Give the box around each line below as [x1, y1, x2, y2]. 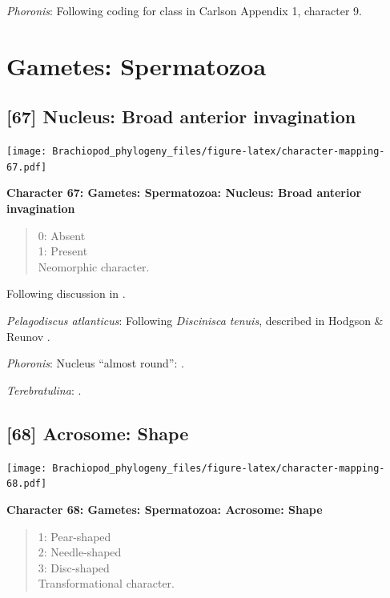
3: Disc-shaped [38, 559, 110, 576]
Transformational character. [38, 575, 175, 592]
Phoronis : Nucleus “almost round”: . [6, 355, 184, 371]
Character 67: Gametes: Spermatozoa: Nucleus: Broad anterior [6, 184, 362, 201]
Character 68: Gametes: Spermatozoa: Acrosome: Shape [6, 500, 323, 517]
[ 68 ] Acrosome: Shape [6, 420, 189, 445]
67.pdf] [6, 161, 47, 173]
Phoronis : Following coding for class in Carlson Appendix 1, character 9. [6, 2, 362, 18]
